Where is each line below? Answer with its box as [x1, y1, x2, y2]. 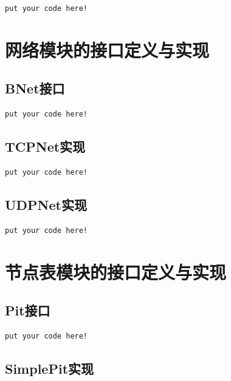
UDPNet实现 [5, 195, 87, 214]
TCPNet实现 [5, 137, 86, 156]
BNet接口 [5, 79, 65, 98]
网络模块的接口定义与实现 [5, 37, 210, 62]
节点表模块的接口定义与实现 [5, 259, 227, 284]
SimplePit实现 [5, 359, 94, 377]
